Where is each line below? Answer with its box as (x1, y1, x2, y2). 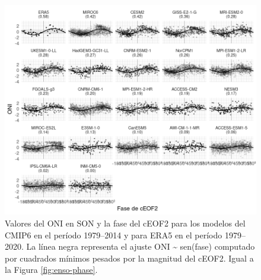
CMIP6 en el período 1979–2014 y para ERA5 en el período (5, 228, 222, 241)
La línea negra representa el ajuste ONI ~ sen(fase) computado (26, 240, 255, 253)
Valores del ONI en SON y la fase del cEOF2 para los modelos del (5, 216, 246, 229)
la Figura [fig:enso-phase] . (5, 263, 98, 276)
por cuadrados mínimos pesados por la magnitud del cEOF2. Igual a (5, 251, 254, 264)
